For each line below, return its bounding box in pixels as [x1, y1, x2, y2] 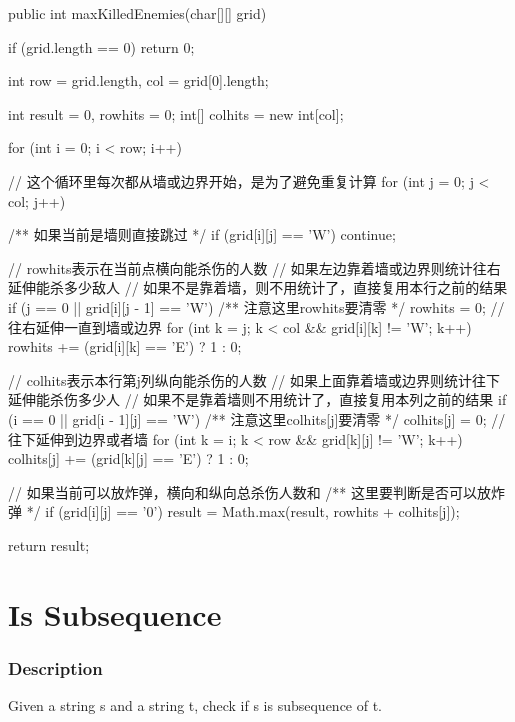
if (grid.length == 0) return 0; [8, 36, 195, 57]
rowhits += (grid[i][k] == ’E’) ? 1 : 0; [8, 336, 242, 357]
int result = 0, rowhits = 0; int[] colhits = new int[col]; [8, 103, 344, 124]
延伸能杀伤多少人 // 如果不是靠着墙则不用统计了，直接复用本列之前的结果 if [8, 389, 507, 410]
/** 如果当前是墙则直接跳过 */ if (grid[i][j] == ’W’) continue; [8, 224, 396, 245]
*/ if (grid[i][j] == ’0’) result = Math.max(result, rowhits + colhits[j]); [26, 501, 460, 522]
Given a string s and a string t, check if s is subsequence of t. [8, 695, 383, 716]
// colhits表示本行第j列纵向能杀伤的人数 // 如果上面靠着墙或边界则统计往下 [8, 369, 501, 390]
